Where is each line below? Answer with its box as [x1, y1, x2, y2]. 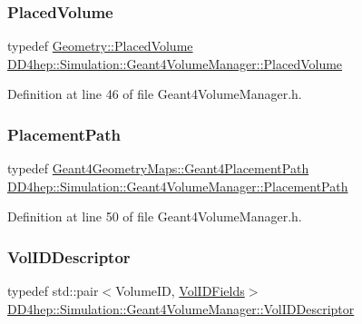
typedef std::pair [7, 281, 99, 300]
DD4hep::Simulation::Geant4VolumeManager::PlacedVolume [7, 54, 343, 73]
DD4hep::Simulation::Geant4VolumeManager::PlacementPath [7, 176, 348, 195]
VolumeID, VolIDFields [115, 281, 245, 300]
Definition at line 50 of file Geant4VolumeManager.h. [7, 207, 302, 226]
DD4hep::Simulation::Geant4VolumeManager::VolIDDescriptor [7, 299, 355, 318]
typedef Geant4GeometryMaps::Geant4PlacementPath [7, 159, 309, 178]
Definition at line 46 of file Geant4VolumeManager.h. [7, 84, 302, 103]
